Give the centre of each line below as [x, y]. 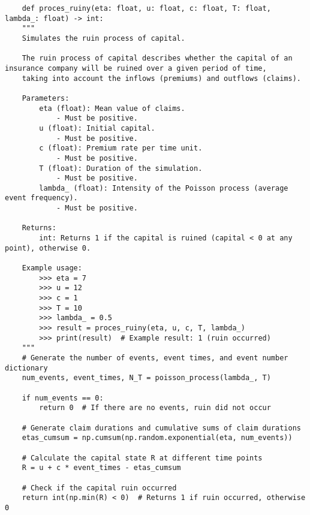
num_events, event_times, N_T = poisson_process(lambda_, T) [146, 378]
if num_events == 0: [63, 398]
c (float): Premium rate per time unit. [121, 148]
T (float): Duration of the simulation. [121, 168]
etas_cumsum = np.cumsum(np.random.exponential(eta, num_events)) [157, 438]
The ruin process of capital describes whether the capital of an [157, 58]
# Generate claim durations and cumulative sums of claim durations [161, 428]
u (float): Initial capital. [97, 128]
